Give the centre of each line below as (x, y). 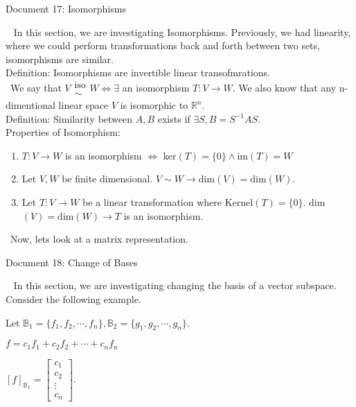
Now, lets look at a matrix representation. (99, 239)
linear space (83, 105)
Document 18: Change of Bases (72, 262)
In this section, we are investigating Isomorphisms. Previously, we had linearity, (182, 32)
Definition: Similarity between (69, 118)
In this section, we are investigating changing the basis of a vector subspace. (175, 285)
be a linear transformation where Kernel (168, 202)
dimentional (30, 105)
